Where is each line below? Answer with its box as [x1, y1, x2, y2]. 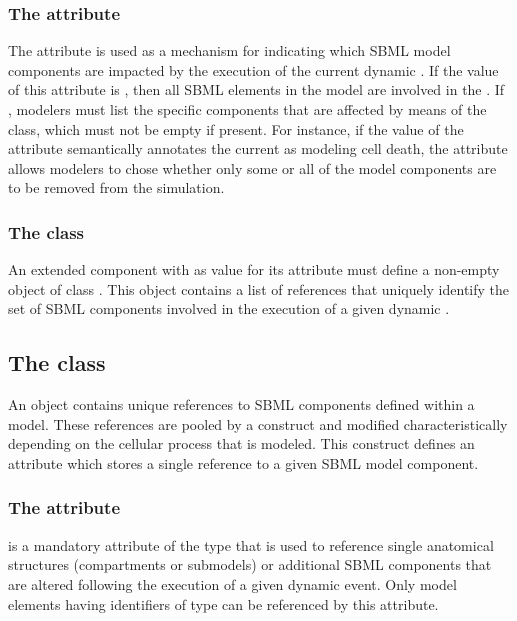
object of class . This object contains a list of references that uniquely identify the [8, 278, 510, 299]
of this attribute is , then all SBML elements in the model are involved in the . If [8, 79, 505, 100]
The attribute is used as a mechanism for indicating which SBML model [8, 40, 451, 61]
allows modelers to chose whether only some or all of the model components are [8, 157, 497, 178]
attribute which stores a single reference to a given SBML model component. [8, 452, 479, 473]
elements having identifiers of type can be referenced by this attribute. [8, 593, 439, 614]
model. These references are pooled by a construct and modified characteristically [8, 413, 508, 434]
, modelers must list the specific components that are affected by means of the [8, 99, 487, 119]
